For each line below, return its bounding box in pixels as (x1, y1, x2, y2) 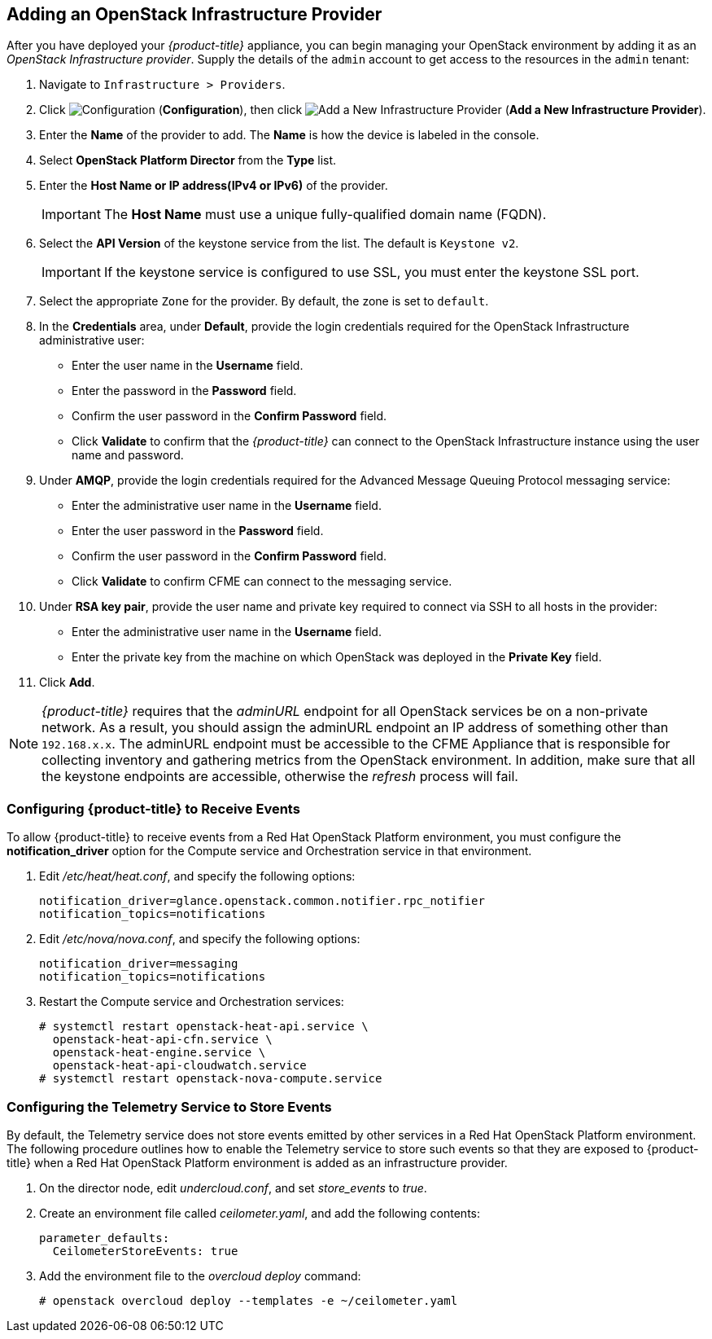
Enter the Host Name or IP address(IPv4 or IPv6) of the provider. (39, 178, 388, 193)
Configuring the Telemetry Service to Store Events (7, 1098, 332, 1115)
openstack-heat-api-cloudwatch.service (52, 1059, 307, 1073)
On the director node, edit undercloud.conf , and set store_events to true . (39, 1180, 427, 1195)
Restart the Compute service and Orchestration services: (39, 994, 344, 1009)
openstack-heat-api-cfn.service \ (52, 1033, 273, 1047)
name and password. (72, 448, 184, 463)
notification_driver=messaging (39, 957, 238, 971)
